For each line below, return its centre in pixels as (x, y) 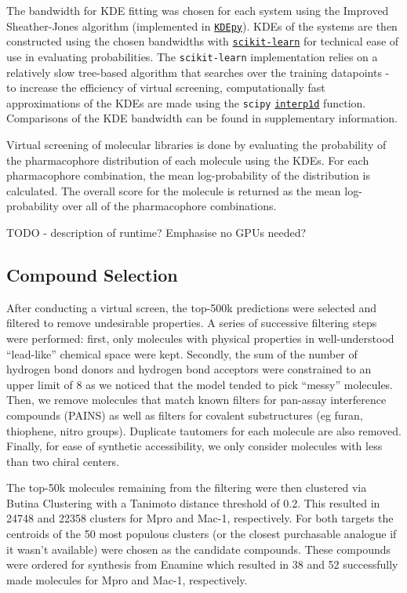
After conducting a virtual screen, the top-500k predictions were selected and (192, 307)
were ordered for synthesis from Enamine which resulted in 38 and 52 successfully (202, 564)
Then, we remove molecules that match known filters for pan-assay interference (196, 400)
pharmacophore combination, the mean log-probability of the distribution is (188, 175)
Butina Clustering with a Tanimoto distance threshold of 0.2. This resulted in (193, 502)
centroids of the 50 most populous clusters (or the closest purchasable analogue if (202, 534)
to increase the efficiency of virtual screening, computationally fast (166, 87)
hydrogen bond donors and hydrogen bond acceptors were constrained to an (189, 369)
